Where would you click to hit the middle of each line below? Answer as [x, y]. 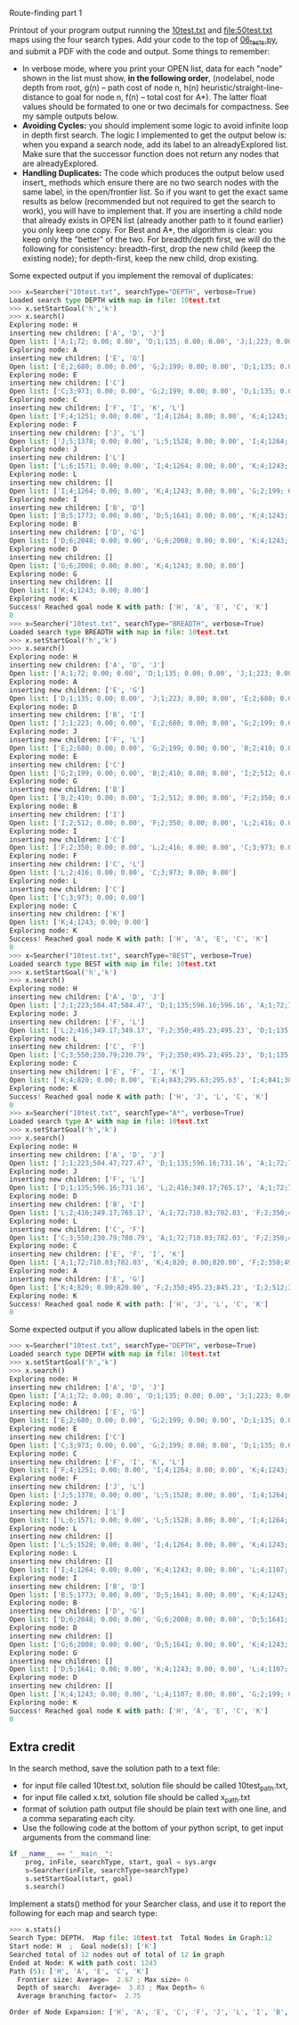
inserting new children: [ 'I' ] [67, 814]
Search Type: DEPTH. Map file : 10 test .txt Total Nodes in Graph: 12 [141, 1938]
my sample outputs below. [70, 116]
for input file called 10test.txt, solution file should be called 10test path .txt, [155, 1787]
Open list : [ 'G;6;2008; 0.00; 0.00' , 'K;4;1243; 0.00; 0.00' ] [127, 566]
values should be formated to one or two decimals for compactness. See [155, 106]
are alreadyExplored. [61, 163]
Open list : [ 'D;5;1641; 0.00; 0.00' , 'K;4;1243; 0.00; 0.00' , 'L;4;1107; [149, 1669]
